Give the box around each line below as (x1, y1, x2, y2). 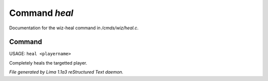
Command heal (9, 7, 74, 18)
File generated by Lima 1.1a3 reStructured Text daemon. (9, 69, 124, 75)
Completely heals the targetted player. (9, 60, 87, 66)
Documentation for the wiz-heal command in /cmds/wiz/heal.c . (9, 25, 139, 31)
